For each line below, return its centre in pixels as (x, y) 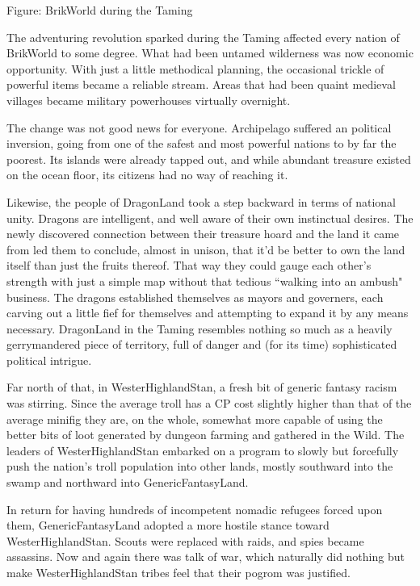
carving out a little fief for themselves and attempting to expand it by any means (208, 313)
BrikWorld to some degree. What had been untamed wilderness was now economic (210, 53)
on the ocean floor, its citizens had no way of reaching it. (147, 175)
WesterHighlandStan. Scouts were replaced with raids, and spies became (185, 540)
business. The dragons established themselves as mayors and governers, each (195, 297)
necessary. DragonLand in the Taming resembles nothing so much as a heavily (199, 328)
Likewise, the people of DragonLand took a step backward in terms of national (201, 201)
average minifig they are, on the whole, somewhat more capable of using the (195, 419)
